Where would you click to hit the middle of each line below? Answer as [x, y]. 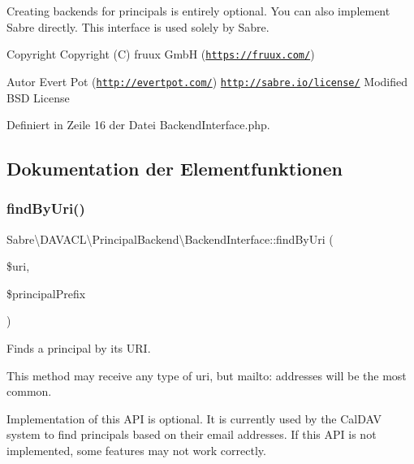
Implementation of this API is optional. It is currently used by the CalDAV [194, 418]
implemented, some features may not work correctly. [136, 451]
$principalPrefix [46, 293]
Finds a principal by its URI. [79, 348]
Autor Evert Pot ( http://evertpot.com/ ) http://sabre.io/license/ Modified [207, 81]
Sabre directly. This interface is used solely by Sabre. [138, 26]
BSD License [38, 97]
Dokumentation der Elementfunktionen [175, 169]
